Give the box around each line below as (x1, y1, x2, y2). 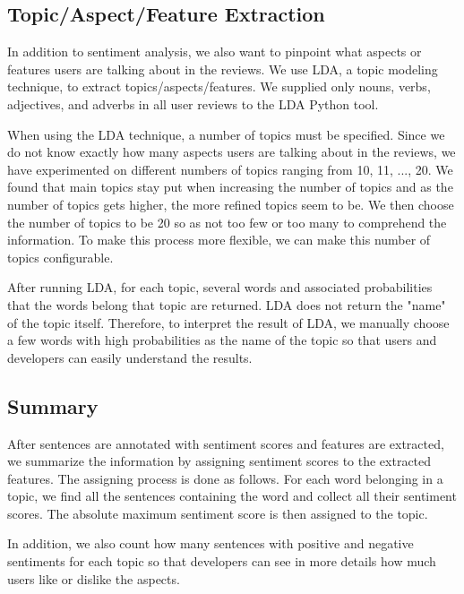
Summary (7, 392, 99, 419)
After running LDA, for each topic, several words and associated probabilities (7, 278, 433, 297)
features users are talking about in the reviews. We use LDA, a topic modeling (7, 59, 438, 78)
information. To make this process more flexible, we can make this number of (7, 230, 431, 249)
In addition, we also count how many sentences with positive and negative (7, 534, 414, 553)
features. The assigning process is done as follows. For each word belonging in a (7, 469, 443, 487)
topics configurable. (7, 247, 114, 266)
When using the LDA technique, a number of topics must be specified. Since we (7, 125, 445, 143)
